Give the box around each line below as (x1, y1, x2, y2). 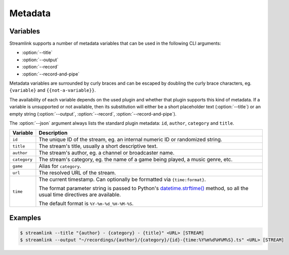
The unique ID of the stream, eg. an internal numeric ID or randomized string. (38, 136, 223, 143)
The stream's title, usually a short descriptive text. (38, 142, 158, 150)
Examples (9, 213, 42, 222)
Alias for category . (38, 163, 81, 170)
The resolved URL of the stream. (38, 169, 116, 176)
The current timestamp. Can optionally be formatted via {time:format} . (38, 176, 206, 183)
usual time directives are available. (38, 191, 121, 198)
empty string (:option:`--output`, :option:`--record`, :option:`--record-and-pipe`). (9, 111, 177, 117)
